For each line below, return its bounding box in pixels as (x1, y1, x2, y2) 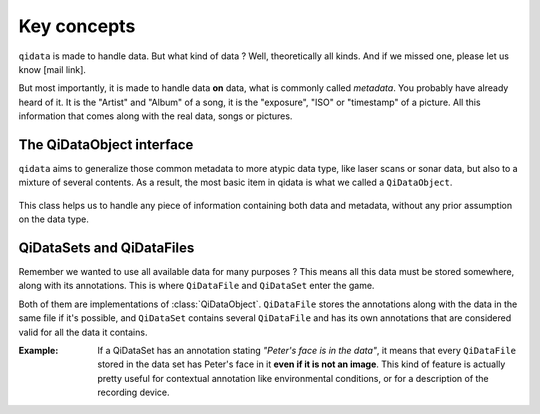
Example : (18, 345, 59, 357)
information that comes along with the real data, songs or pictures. (18, 110, 293, 122)
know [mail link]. (18, 63, 87, 75)
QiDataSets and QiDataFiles (18, 240, 195, 256)
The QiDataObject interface (18, 136, 194, 153)
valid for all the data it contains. (18, 326, 148, 338)
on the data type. (18, 213, 89, 225)
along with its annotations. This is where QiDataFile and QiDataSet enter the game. (18, 280, 375, 292)
